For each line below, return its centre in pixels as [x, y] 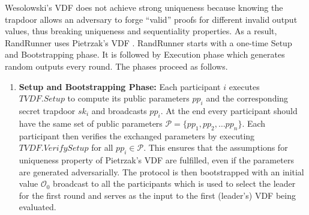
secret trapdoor [47, 110]
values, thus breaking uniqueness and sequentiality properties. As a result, [141, 31]
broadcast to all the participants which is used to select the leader [174, 183]
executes [244, 86]
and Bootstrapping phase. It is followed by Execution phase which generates [145, 54]
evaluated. [37, 207]
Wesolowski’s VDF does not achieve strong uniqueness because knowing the [144, 7]
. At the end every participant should [229, 110]
